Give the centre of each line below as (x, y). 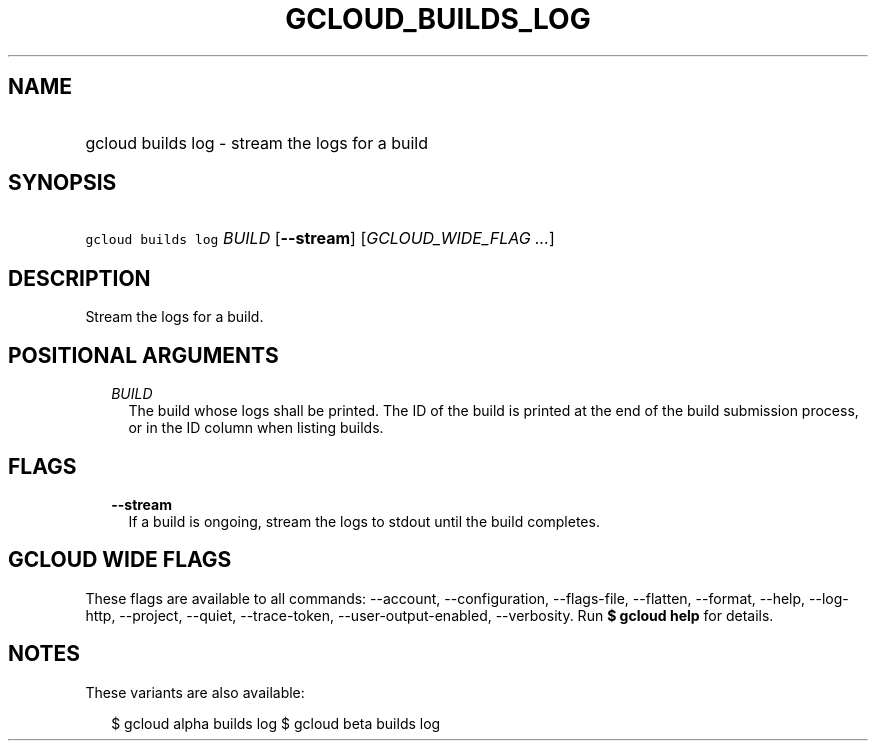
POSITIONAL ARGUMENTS (143, 355)
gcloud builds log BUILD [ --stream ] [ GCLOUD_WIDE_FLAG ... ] (320, 238)
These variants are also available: (195, 692)
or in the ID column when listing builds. (256, 428)
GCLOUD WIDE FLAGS (120, 560)
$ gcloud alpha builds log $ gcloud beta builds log (276, 723)
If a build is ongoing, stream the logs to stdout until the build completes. (364, 521)
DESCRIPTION (79, 278)
